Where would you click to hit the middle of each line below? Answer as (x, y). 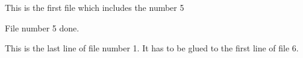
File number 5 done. (42, 27)
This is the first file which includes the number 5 (95, 7)
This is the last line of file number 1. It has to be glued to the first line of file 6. (152, 48)
